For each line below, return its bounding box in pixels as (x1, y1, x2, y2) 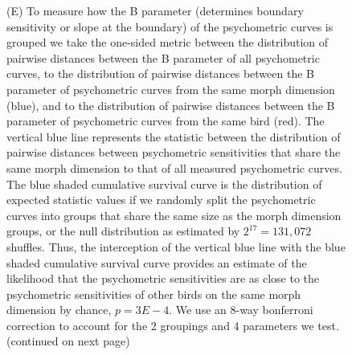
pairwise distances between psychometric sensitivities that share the (6, 144, 341, 161)
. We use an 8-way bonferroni (169, 301, 313, 318)
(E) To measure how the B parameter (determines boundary (6, 2, 304, 18)
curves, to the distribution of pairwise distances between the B (6, 65, 314, 82)
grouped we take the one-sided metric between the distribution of (6, 34, 329, 51)
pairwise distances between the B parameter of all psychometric (6, 49, 320, 66)
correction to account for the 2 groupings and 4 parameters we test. (6, 316, 339, 333)
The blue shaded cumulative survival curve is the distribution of (6, 175, 322, 192)
